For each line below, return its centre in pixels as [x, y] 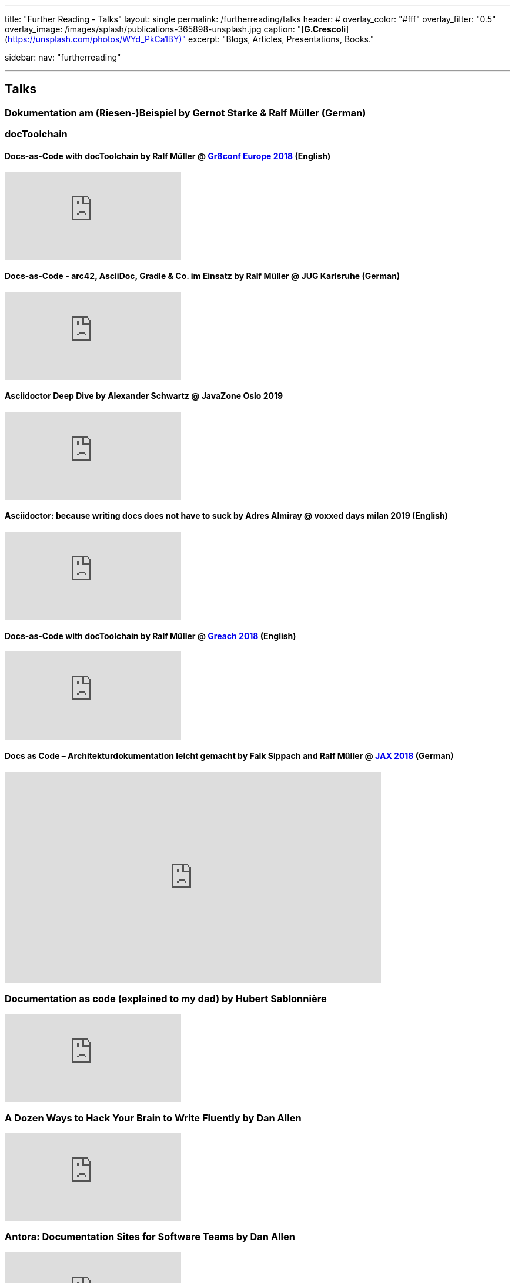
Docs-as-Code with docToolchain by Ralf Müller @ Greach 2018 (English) [151, 636]
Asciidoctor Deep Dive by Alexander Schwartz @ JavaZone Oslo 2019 [144, 396]
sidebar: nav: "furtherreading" [63, 57]
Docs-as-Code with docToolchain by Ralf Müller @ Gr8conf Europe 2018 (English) [168, 156]
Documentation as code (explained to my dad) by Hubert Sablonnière [166, 998]
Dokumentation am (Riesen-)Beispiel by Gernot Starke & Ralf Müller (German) [185, 112]
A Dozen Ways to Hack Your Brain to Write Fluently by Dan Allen [153, 1118]
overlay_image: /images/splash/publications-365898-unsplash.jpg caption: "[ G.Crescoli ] [177, 29]
